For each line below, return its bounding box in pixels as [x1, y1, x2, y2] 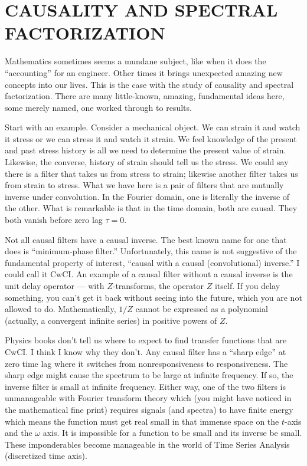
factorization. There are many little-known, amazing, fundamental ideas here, [5, 90, 285, 102]
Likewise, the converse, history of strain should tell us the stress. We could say [5, 156, 289, 168]
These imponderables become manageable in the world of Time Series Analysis [5, 438, 290, 450]
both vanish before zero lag [5, 214, 103, 226]
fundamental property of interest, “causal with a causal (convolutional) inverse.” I [5, 256, 300, 268]
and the [5, 426, 32, 439]
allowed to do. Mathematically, [5, 303, 116, 315]
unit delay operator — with [5, 280, 104, 291]
